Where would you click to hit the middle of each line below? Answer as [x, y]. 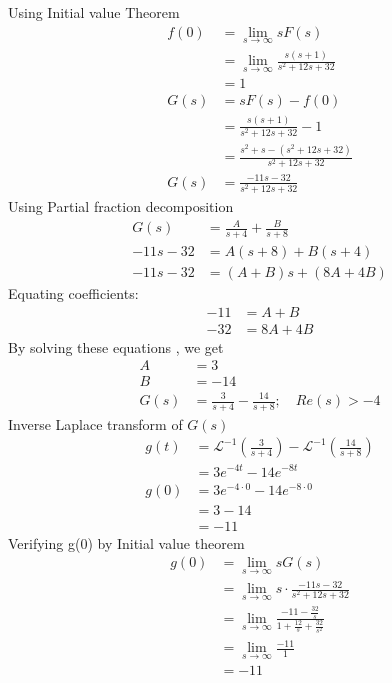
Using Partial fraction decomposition [121, 206]
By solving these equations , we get [116, 346]
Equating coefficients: [73, 293]
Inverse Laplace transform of [95, 423]
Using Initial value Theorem [94, 12]
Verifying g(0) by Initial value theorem [126, 542]
